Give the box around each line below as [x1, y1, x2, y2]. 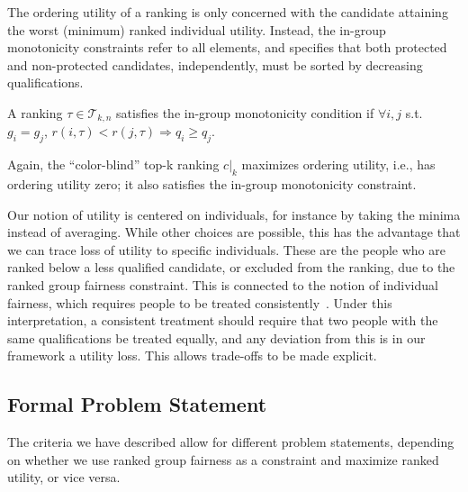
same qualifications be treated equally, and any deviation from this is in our [7, 328, 426, 347]
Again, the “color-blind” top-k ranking [7, 155, 220, 174]
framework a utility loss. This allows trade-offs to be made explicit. [7, 346, 377, 365]
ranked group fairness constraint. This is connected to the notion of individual [7, 275, 438, 294]
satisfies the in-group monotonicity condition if [116, 103, 374, 122]
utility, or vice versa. [7, 468, 121, 487]
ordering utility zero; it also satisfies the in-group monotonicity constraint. [7, 175, 417, 194]
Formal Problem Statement [7, 390, 267, 418]
